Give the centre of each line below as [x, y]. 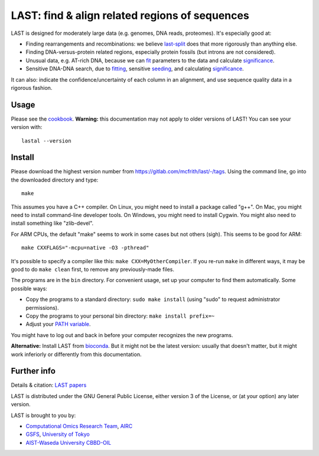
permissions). [42, 308]
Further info [33, 371]
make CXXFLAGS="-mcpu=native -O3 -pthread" [85, 248]
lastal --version [46, 141]
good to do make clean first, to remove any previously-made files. [92, 269]
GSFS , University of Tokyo [58, 434]
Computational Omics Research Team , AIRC [79, 426]
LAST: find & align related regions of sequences [130, 15]
